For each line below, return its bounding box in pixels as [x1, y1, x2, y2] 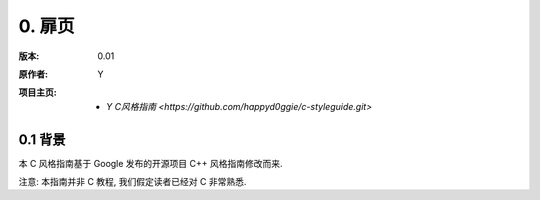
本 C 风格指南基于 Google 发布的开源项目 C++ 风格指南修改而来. [18, 157, 284, 169]
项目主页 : [18, 86, 57, 99]
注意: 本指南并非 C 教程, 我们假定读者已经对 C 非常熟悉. [18, 176, 247, 188]
